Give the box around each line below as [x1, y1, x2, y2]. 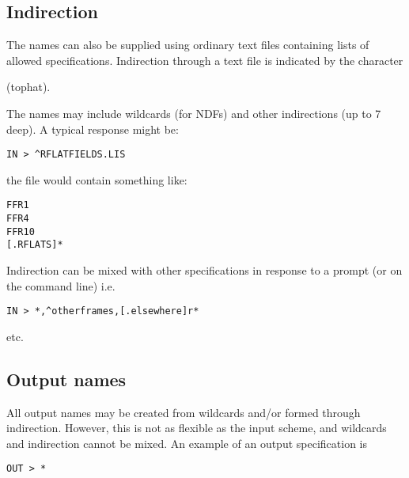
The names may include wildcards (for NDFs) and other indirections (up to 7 [6, 104, 381, 121]
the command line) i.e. [6, 277, 116, 294]
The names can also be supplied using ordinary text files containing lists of [6, 36, 369, 53]
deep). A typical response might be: [6, 120, 179, 137]
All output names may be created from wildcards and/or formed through [6, 404, 361, 420]
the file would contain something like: [6, 171, 187, 188]
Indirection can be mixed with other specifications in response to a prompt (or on [6, 262, 403, 279]
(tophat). [6, 78, 51, 95]
